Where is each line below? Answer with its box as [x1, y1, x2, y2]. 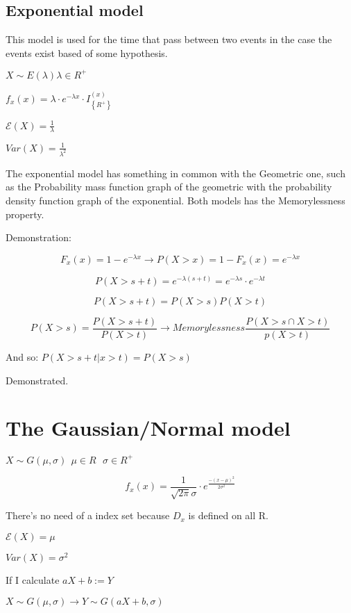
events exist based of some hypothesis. [6, 45, 168, 60]
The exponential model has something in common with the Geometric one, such [6, 165, 345, 180]
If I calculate [6, 572, 60, 587]
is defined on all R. [188, 508, 268, 523]
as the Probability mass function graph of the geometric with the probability [6, 179, 332, 194]
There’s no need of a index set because [6, 508, 170, 523]
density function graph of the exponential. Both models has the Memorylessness [6, 193, 345, 208]
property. [6, 206, 44, 221]
